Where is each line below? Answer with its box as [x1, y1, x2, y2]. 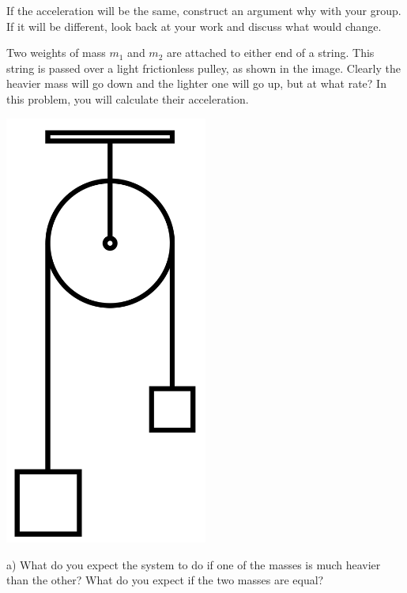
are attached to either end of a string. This [167, 44, 375, 61]
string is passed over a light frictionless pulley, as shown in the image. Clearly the [6, 59, 401, 76]
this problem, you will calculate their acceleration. [6, 90, 249, 107]
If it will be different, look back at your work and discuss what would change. [6, 17, 382, 34]
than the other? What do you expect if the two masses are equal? [6, 572, 324, 588]
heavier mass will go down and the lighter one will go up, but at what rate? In [6, 75, 386, 92]
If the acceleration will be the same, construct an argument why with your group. [6, 2, 401, 18]
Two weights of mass [6, 44, 106, 61]
